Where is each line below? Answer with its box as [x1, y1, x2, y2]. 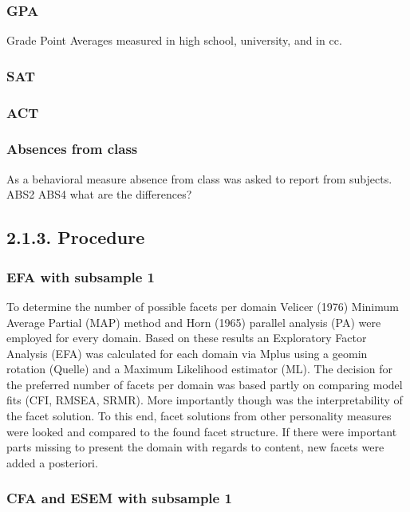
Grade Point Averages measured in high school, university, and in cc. [6, 32, 342, 49]
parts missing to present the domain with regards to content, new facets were [6, 439, 384, 455]
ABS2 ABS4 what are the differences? [6, 186, 192, 203]
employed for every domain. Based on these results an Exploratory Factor [6, 329, 367, 346]
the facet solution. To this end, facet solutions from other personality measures [6, 408, 392, 424]
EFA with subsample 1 [6, 266, 155, 286]
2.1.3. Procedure [6, 225, 145, 250]
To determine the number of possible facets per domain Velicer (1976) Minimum [6, 297, 399, 314]
